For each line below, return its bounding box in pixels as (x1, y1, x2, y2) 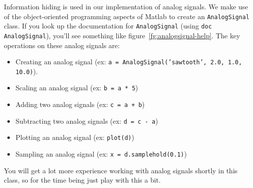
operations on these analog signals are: (4, 40, 120, 50)
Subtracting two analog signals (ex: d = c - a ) (15, 115, 158, 126)
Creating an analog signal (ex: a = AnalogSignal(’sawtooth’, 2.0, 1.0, (15, 56, 242, 67)
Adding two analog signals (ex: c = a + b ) (15, 99, 145, 109)
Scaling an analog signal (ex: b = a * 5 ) (15, 82, 139, 93)
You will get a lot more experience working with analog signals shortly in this (4, 165, 238, 175)
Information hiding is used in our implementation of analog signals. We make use (4, 1, 248, 11)
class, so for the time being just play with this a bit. (4, 175, 161, 185)
